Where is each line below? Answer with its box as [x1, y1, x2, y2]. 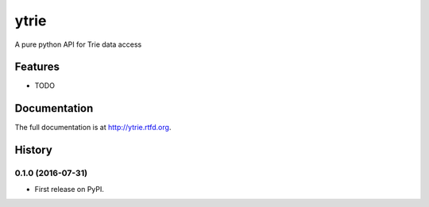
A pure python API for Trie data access [14, 40, 142, 49]
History [14, 144, 53, 157]
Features [14, 60, 60, 74]
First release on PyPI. [34, 184, 105, 194]
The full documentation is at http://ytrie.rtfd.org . [14, 123, 172, 132]
